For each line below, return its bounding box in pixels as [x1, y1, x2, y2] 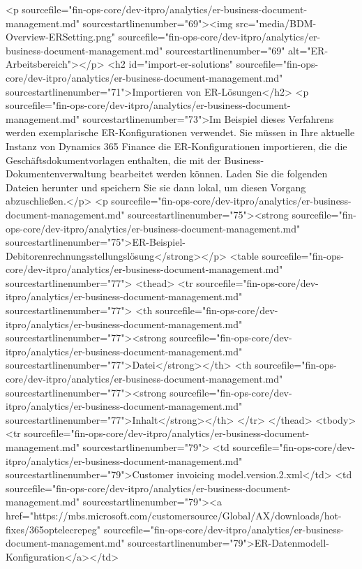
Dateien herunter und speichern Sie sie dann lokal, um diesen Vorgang [6, 179, 306, 194]
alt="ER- [288, 43, 329, 57]
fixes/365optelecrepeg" [6, 522, 101, 536]
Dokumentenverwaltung [6, 166, 107, 181]
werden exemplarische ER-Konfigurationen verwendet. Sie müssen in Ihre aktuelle [6, 125, 355, 140]
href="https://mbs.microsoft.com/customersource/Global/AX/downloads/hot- [6, 508, 342, 522]
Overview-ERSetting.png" [6, 29, 115, 44]
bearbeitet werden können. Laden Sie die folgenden [110, 166, 328, 181]
